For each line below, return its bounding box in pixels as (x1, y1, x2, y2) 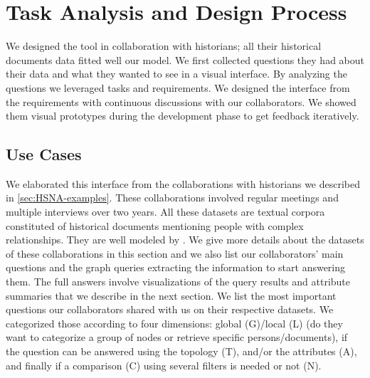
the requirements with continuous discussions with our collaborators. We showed (6, 94, 356, 109)
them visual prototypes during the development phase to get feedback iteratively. (6, 108, 359, 123)
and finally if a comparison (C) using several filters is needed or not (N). (6, 357, 322, 372)
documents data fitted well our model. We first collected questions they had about (6, 52, 364, 67)
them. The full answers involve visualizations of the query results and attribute (6, 274, 351, 289)
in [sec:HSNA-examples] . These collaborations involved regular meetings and (6, 190, 339, 205)
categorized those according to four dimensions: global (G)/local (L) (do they (6, 315, 343, 330)
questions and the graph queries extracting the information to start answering (6, 260, 346, 275)
